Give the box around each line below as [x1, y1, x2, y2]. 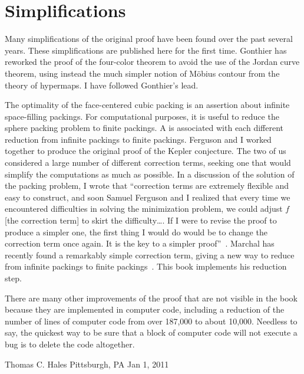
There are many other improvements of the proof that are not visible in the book [5, 291, 298, 304]
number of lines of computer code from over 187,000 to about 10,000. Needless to [5, 314, 298, 327]
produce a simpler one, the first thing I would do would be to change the [5, 225, 267, 238]
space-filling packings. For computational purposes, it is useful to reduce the [5, 110, 279, 122]
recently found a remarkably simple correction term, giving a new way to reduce [5, 248, 295, 261]
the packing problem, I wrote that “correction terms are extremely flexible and [5, 179, 289, 192]
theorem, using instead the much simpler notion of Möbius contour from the [5, 67, 280, 79]
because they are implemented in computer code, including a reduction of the [5, 303, 285, 316]
